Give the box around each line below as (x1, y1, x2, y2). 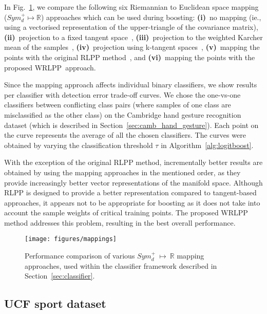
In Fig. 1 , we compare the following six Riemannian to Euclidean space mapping (4, 2, 259, 12)
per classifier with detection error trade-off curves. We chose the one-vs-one (4, 89, 241, 100)
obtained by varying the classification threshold (4, 139, 153, 150)
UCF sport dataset (4, 295, 106, 311)
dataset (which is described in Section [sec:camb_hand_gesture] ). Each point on (4, 119, 259, 130)
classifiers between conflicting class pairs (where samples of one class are (4, 99, 231, 110)
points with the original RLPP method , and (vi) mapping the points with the (4, 51, 255, 62)
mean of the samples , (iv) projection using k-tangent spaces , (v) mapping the (4, 42, 260, 52)
